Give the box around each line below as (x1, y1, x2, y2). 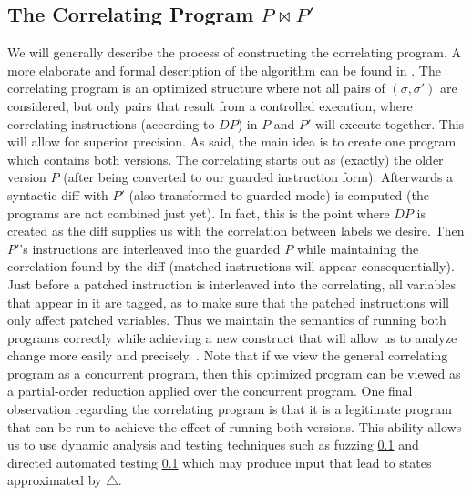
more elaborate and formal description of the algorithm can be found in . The (7, 60, 441, 79)
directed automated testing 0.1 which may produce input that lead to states (7, 452, 432, 471)
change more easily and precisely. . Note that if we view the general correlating (7, 346, 448, 365)
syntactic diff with (7, 185, 108, 204)
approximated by (7, 470, 102, 490)
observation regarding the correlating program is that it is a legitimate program (7, 399, 452, 419)
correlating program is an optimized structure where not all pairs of (7, 78, 385, 97)
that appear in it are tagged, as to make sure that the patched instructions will (7, 292, 450, 311)
